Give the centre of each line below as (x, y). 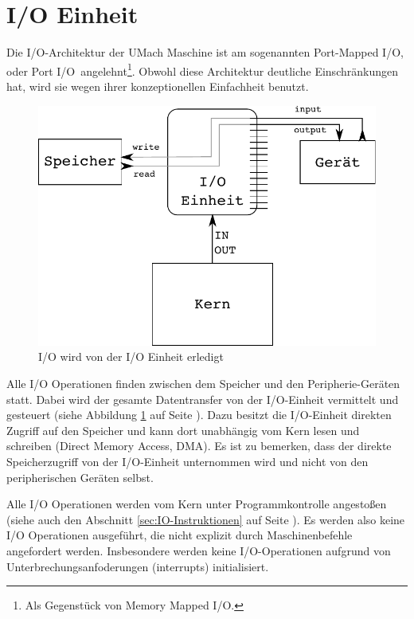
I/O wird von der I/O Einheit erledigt (131, 357)
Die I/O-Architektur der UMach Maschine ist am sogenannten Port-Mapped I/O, (205, 52)
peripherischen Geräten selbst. (80, 477)
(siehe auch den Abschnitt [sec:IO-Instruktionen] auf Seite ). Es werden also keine (206, 519)
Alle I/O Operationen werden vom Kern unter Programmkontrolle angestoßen (197, 504)
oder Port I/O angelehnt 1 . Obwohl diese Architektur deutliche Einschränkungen (202, 69)
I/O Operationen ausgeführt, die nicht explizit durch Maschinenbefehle (180, 535)
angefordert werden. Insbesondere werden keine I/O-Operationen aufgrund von (199, 550)
